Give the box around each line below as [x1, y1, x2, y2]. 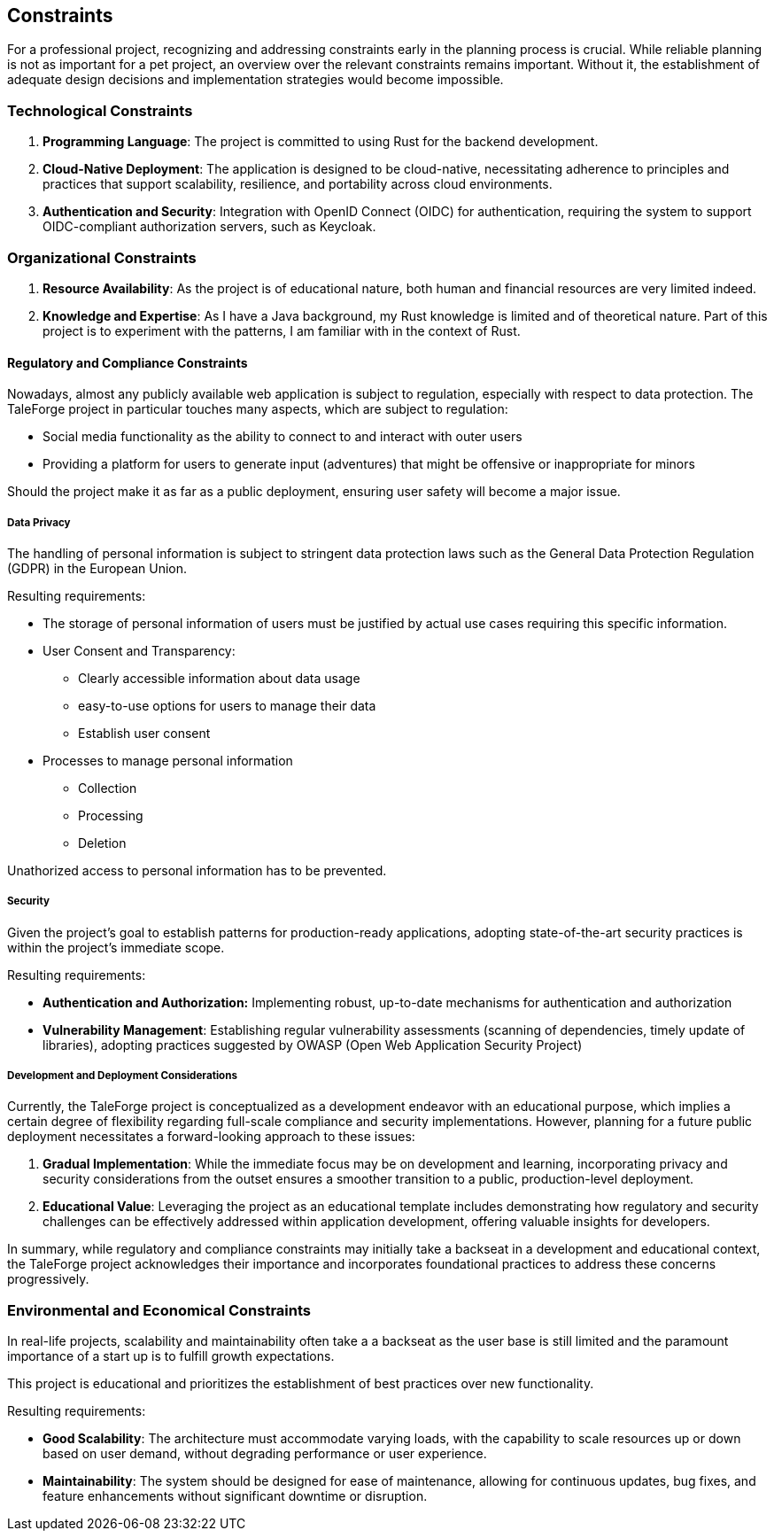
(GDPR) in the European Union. [7, 560, 188, 576]
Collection [78, 780, 137, 796]
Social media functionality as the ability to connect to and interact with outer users [43, 429, 522, 445]
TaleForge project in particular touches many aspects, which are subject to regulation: [7, 401, 508, 417]
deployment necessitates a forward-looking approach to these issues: [7, 1129, 415, 1145]
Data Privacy [7, 516, 71, 529]
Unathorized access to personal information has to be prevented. [7, 862, 387, 878]
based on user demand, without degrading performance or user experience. [43, 1446, 487, 1462]
